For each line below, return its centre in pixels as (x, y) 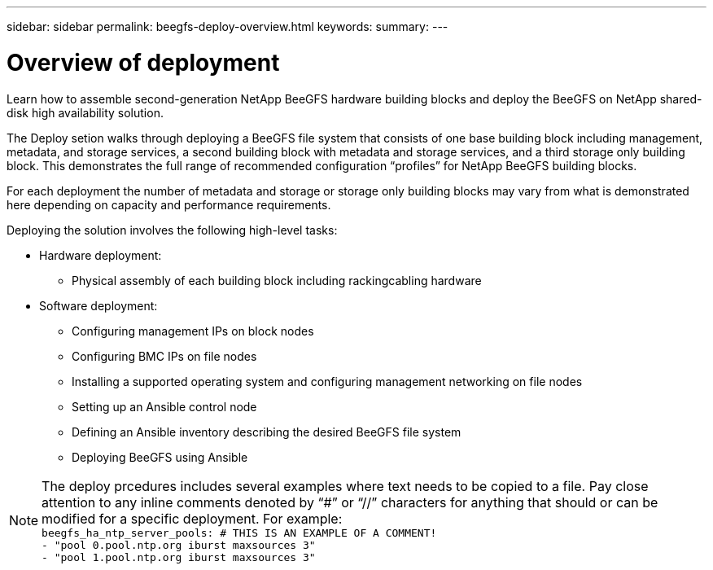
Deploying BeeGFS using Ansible (160, 457)
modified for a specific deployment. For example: (192, 518)
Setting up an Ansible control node (164, 406)
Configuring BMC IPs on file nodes (164, 356)
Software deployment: (98, 305)
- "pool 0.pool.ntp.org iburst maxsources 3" (179, 545)
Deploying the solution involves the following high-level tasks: (172, 230)
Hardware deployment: (101, 255)
